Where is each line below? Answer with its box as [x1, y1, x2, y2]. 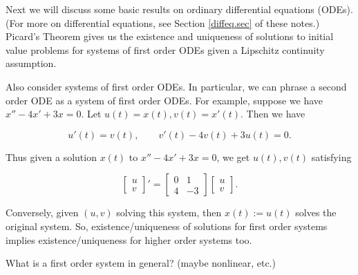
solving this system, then [116, 205, 222, 220]
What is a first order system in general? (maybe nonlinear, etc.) [6, 256, 276, 270]
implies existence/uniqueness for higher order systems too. [6, 232, 252, 247]
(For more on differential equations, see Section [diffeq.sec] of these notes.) [6, 15, 320, 30]
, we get [216, 149, 250, 164]
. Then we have [240, 106, 305, 121]
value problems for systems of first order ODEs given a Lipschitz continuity [6, 42, 325, 57]
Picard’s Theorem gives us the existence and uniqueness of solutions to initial [6, 29, 334, 44]
